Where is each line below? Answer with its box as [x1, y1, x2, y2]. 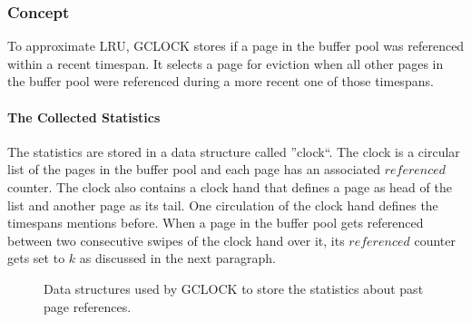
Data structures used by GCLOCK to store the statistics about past [44, 278, 424, 298]
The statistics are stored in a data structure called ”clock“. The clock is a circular [7, 141, 460, 161]
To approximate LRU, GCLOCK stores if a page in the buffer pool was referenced [7, 36, 465, 55]
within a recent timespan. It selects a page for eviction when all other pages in [7, 54, 444, 73]
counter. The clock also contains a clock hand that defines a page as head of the [7, 177, 452, 196]
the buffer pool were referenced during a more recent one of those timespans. [7, 72, 434, 91]
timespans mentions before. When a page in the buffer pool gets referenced [7, 213, 424, 232]
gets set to [7, 249, 65, 268]
